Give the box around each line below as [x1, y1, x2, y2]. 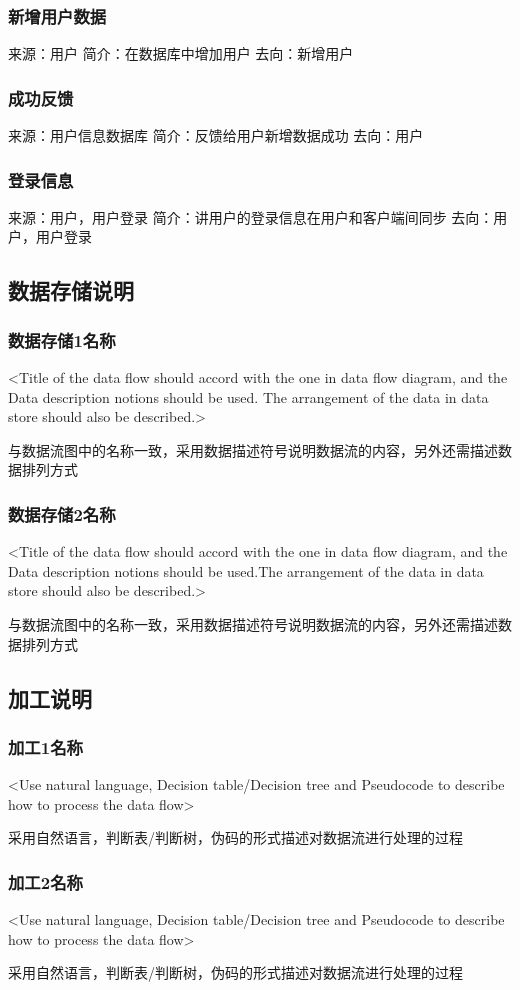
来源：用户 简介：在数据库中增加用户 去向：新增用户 [8, 43, 354, 64]
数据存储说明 [8, 275, 134, 306]
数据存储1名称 [8, 327, 116, 352]
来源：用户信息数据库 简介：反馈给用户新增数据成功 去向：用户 [8, 125, 424, 146]
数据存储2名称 [8, 501, 116, 526]
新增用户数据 [8, 3, 107, 28]
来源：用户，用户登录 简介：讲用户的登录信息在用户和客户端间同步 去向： [8, 206, 494, 227]
